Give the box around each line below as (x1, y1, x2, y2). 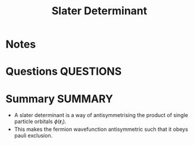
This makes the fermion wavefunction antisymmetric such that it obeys (14, 126, 189, 133)
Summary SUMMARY (5, 92, 114, 105)
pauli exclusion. (14, 132, 53, 139)
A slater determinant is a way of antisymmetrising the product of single (14, 112, 189, 119)
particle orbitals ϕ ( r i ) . (14, 118, 67, 127)
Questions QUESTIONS (5, 65, 122, 78)
